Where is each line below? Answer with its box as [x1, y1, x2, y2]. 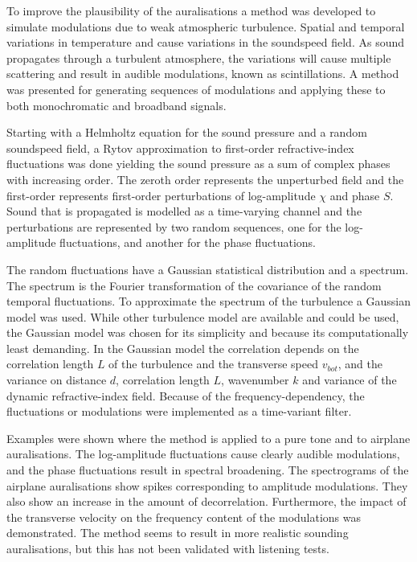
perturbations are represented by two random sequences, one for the [6, 218, 341, 235]
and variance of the [302, 371, 397, 388]
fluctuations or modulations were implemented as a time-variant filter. [6, 403, 352, 420]
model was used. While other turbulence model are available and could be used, [6, 308, 399, 325]
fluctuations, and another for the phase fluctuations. [59, 234, 316, 251]
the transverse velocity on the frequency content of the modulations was [6, 508, 362, 525]
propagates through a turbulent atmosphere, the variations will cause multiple [6, 49, 391, 66]
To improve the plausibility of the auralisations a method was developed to [6, 2, 376, 18]
